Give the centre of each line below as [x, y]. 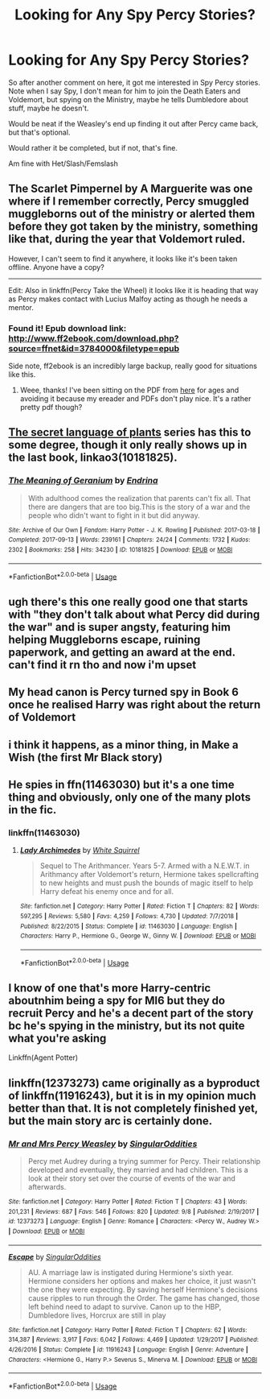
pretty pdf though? [51, 408]
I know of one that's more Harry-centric [110, 988]
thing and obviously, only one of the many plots [130, 797]
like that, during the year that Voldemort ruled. [127, 239]
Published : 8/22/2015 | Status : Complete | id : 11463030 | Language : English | [128, 926]
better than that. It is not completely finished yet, [133, 1108]
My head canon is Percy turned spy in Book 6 [124, 692]
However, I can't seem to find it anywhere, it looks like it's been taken [123, 259]
